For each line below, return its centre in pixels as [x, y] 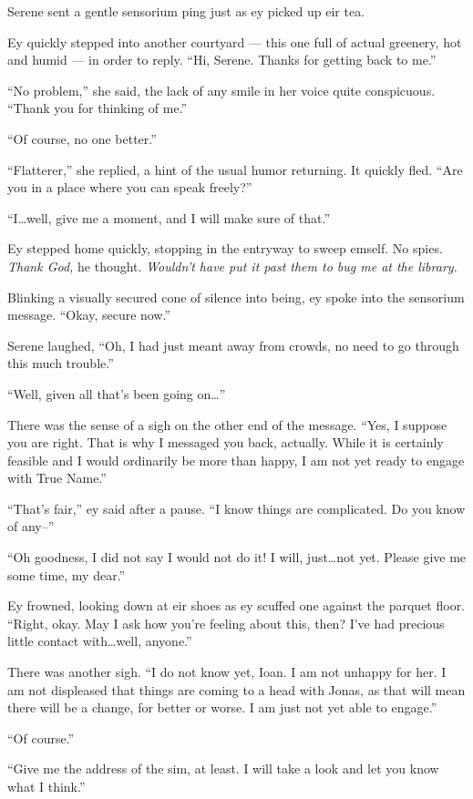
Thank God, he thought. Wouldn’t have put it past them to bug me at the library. [232, 266]
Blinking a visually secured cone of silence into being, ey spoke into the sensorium [236, 297]
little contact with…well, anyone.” [100, 641]
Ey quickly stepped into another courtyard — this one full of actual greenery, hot [235, 41]
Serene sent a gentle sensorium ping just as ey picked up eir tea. [186, 11]
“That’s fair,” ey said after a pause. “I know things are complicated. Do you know [236, 508]
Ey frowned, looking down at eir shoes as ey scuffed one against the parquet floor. [236, 605]
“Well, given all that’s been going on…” [117, 393]
